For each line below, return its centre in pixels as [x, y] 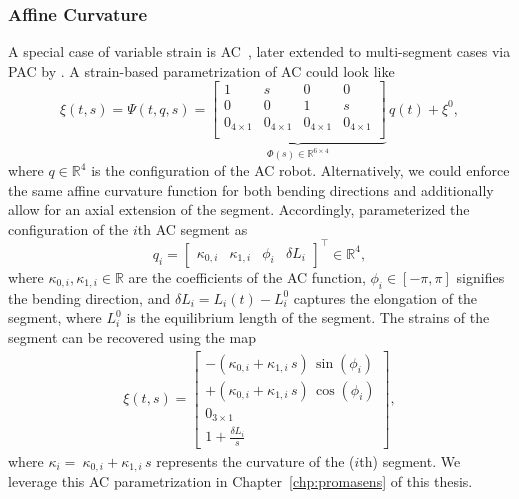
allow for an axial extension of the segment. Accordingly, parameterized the [239, 209]
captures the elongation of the [385, 297]
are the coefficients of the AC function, [247, 276]
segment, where [55, 317]
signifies [480, 276]
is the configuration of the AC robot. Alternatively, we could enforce [300, 170]
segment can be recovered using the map [132, 336]
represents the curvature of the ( [255, 460]
